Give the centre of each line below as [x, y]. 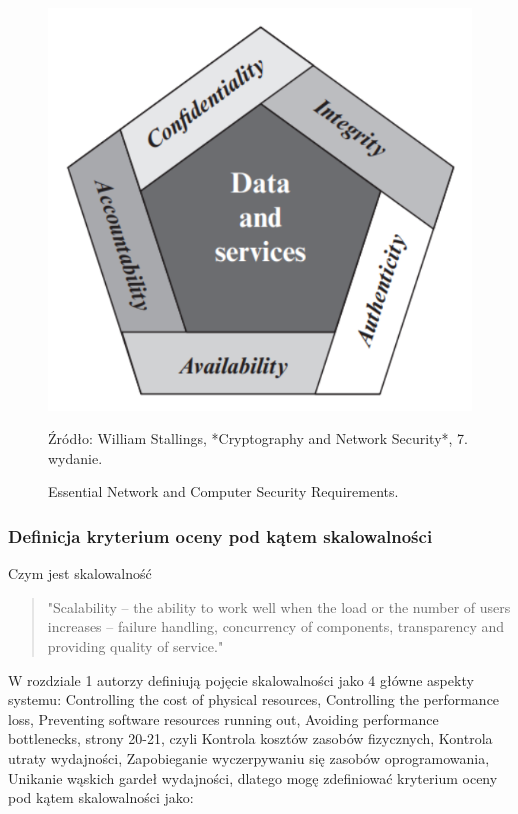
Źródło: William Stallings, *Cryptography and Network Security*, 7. [258, 438]
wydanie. [75, 457]
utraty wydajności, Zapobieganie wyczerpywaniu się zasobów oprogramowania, [249, 758]
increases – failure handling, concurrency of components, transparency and [276, 626]
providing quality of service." [135, 646]
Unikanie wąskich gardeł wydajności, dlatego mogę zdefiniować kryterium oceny [253, 777]
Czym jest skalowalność [80, 573]
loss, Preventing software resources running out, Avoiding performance [223, 718]
